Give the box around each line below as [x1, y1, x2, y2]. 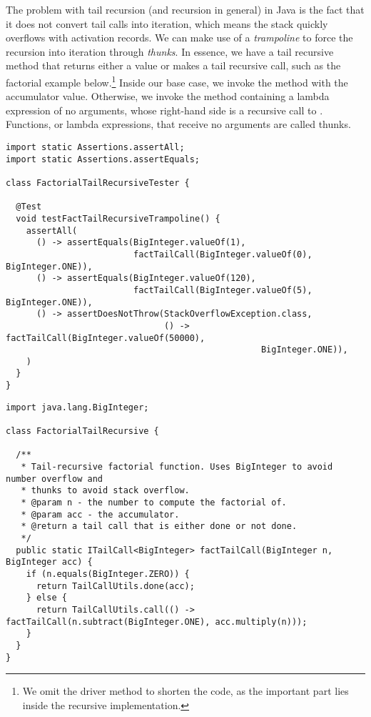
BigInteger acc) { [6, 557, 93, 568]
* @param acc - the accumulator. [21, 509, 180, 520]
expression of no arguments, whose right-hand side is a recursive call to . [6, 102, 323, 117]
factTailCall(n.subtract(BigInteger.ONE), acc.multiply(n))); [6, 616, 308, 627]
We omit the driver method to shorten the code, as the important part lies [22, 683, 349, 698]
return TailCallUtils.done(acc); [36, 580, 195, 591]
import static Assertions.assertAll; [6, 142, 185, 152]
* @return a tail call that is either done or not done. [21, 521, 298, 532]
